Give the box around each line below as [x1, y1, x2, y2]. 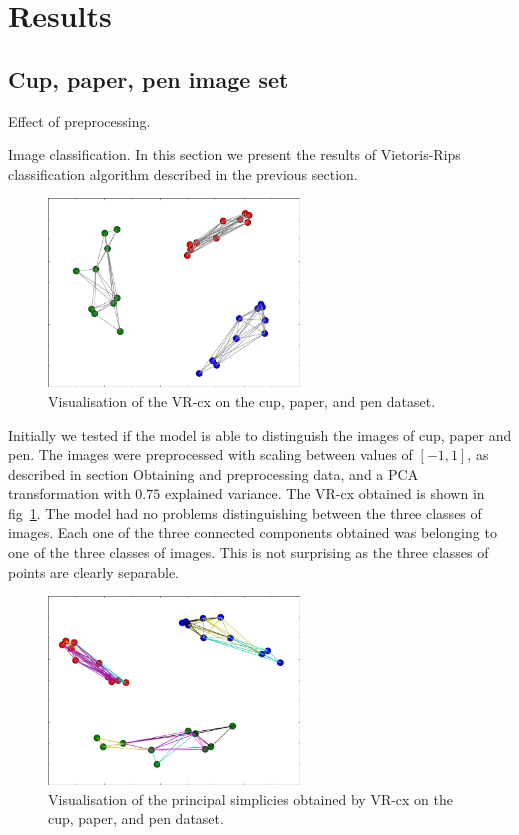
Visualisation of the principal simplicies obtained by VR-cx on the [48, 788, 454, 809]
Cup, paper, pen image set [8, 63, 289, 94]
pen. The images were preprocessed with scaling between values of [8, 444, 413, 465]
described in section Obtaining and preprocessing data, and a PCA [8, 463, 419, 484]
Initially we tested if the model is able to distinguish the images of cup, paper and [8, 424, 512, 445]
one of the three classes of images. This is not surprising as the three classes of [8, 542, 489, 563]
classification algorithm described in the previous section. [8, 163, 358, 184]
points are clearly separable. [8, 561, 179, 582]
